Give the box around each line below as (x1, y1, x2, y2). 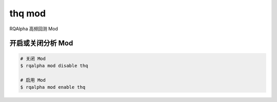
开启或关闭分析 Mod (9, 39, 73, 48)
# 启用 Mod (20, 77, 46, 83)
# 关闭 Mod (20, 55, 46, 62)
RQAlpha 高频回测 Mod (9, 26, 58, 32)
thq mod (9, 8, 46, 19)
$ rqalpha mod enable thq (20, 85, 86, 90)
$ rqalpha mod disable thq (20, 63, 88, 69)
